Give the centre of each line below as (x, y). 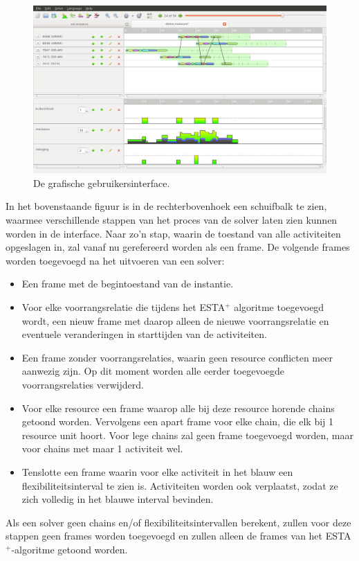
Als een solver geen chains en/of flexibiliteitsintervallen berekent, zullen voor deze (178, 522)
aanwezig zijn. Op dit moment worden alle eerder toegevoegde (153, 371)
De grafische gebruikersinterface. (102, 182)
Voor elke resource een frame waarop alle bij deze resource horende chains (178, 408)
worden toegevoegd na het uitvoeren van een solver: (115, 260)
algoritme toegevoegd (279, 306)
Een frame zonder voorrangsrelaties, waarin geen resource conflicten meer (177, 357)
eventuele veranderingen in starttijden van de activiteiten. (144, 334)
